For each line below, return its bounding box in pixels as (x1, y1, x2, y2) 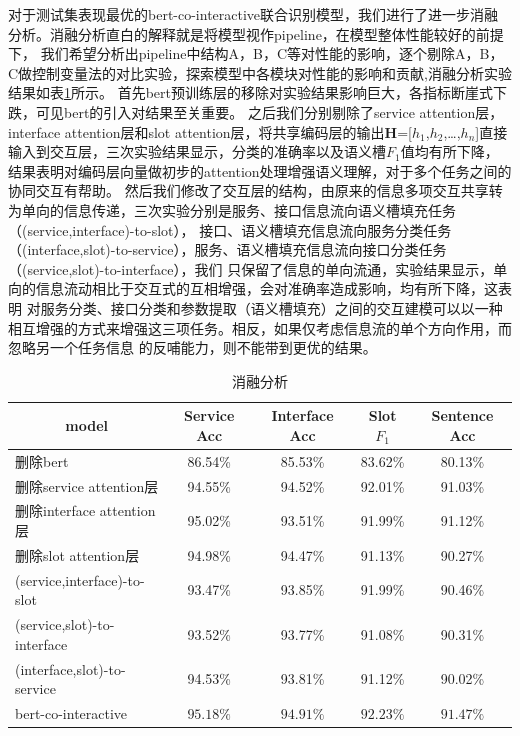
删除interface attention (15, 500, 156, 521)
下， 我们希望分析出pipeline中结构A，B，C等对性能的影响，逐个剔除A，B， (8, 43, 504, 64)
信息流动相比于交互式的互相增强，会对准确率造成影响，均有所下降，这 (35, 278, 498, 299)
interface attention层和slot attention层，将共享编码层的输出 (8, 121, 385, 142)
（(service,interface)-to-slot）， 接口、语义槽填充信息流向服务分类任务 (8, 219, 452, 240)
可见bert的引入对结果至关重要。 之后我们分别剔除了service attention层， (35, 101, 504, 122)
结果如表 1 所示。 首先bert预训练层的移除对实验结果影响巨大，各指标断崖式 (8, 82, 493, 103)
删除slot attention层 (15, 544, 140, 565)
